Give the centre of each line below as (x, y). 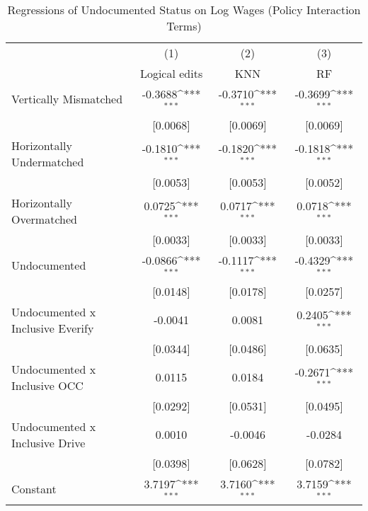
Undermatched (48, 161)
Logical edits (171, 73)
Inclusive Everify (53, 328)
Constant (34, 488)
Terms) (184, 26)
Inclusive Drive (48, 442)
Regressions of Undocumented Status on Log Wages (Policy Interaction (184, 10)
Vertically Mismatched (67, 99)
